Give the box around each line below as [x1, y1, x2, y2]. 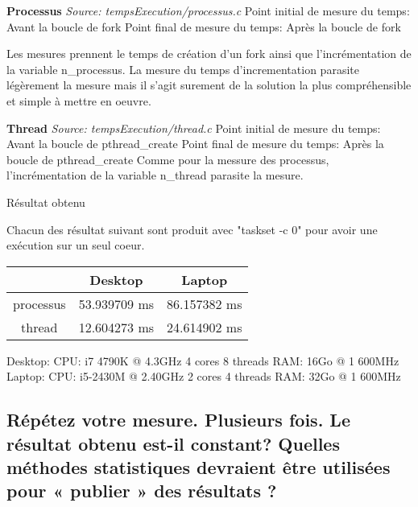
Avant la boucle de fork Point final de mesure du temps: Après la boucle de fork [6, 18, 401, 35]
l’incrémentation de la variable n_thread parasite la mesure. [6, 167, 304, 183]
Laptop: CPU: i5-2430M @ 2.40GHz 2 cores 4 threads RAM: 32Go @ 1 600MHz [6, 368, 401, 385]
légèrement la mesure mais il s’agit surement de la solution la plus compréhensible [6, 76, 412, 93]
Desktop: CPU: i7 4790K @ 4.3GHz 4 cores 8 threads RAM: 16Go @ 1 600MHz [6, 352, 399, 369]
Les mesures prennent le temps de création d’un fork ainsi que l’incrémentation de [6, 45, 412, 62]
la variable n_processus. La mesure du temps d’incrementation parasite [6, 60, 359, 77]
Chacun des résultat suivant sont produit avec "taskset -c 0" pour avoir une [6, 221, 378, 237]
